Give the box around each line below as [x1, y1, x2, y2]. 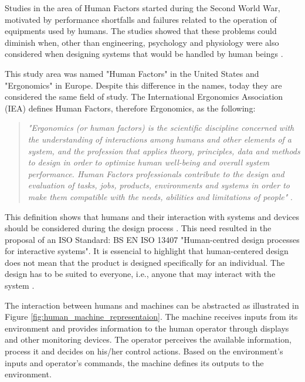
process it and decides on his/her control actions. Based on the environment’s [5, 345, 283, 357]
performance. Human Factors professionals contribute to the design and [28, 167, 284, 180]
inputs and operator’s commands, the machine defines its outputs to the [5, 356, 264, 369]
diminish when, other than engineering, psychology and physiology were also [5, 36, 279, 48]
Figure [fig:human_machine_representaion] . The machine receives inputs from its [5, 310, 298, 323]
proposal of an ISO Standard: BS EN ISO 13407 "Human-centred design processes [5, 233, 300, 245]
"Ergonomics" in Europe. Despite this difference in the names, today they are [5, 79, 282, 91]
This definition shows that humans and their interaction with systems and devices [5, 210, 299, 222]
